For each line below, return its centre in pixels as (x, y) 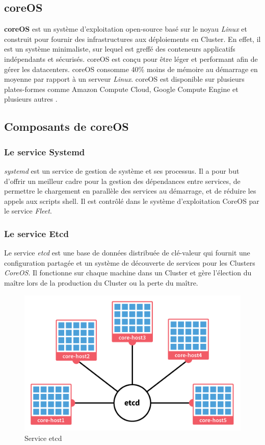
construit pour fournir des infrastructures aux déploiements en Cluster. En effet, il (132, 39)
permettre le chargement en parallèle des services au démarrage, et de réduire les (130, 191)
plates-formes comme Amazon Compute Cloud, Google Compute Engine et (121, 89)
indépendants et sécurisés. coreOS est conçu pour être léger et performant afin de (131, 58)
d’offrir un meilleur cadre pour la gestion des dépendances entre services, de (122, 181)
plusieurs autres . (31, 99)
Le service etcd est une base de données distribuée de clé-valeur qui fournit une (127, 253)
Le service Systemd (45, 151)
